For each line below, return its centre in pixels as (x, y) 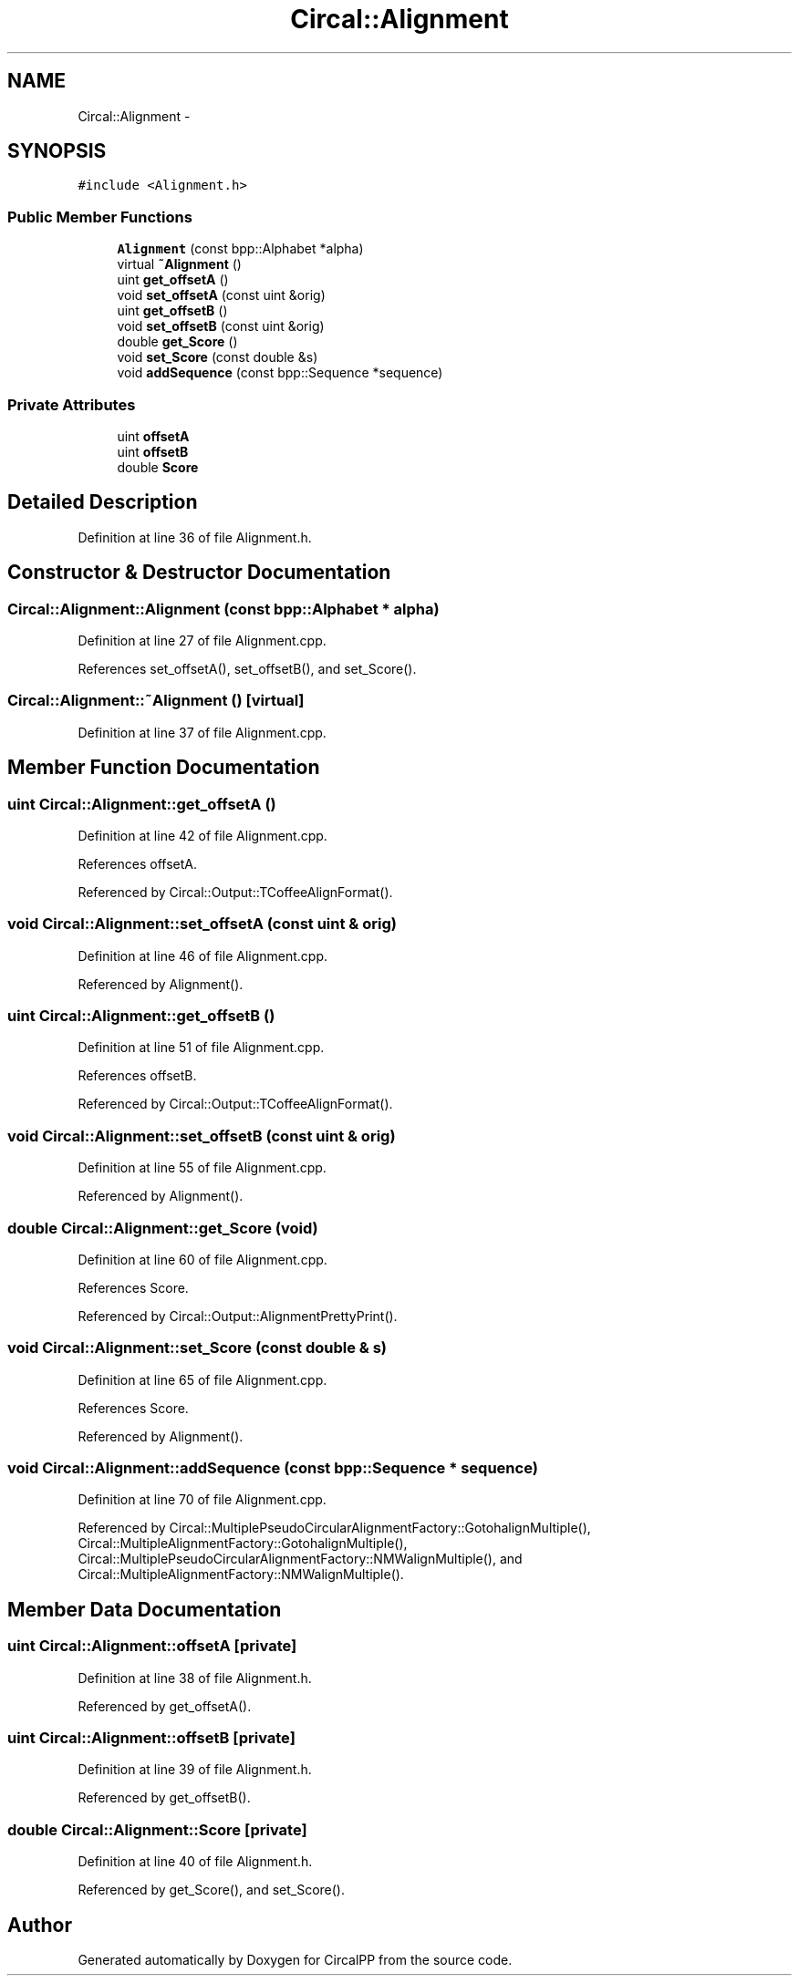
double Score (158, 467)
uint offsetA (153, 436)
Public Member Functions (100, 217)
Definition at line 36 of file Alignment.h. (195, 537)
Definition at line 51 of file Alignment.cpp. (201, 1048)
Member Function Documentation (164, 768)
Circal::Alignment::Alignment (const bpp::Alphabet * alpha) (223, 609)
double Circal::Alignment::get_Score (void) (163, 1228)
